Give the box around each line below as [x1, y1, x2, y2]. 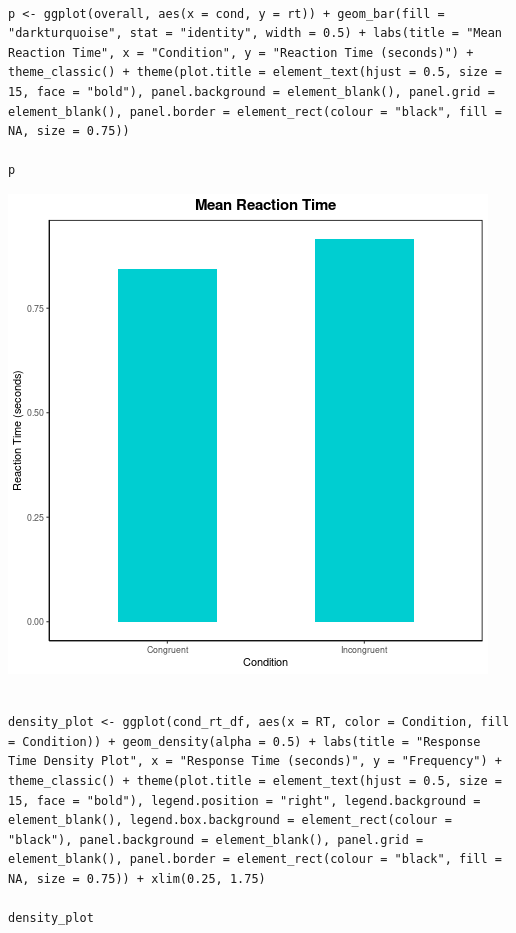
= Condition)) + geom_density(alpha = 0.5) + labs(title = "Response [8, 734, 481, 749]
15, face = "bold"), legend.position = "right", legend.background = [8, 793, 481, 808]
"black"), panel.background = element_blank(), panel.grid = [8, 832, 424, 847]
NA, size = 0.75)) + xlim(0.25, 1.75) [8, 871, 266, 886]
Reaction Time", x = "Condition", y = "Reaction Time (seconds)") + [8, 45, 474, 60]
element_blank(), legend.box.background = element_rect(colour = [8, 813, 452, 828]
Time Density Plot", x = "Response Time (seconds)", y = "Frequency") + [8, 754, 502, 769]
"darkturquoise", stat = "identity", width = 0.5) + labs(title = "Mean [8, 26, 502, 41]
